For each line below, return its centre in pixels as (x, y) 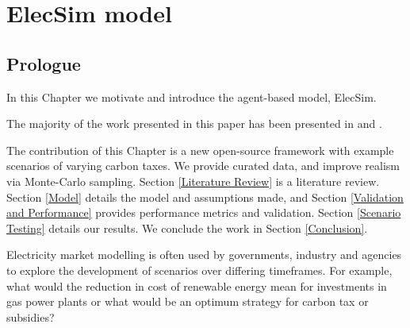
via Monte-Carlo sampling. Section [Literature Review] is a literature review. (193, 181)
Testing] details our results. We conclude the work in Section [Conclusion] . (187, 228)
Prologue (44, 63)
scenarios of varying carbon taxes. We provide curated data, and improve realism (203, 166)
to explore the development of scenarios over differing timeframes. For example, (199, 270)
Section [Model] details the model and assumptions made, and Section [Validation (205, 197)
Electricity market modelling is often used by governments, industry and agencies (204, 255)
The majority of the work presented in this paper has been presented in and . (194, 123)
